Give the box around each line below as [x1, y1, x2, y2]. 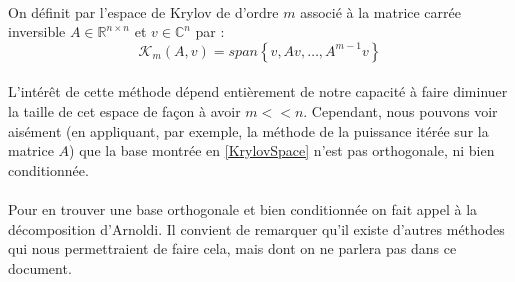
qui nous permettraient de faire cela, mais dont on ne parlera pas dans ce [8, 238, 457, 259]
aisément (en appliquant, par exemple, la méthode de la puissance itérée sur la [8, 120, 489, 141]
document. [8, 257, 72, 278]
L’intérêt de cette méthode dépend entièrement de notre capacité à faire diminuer [8, 81, 508, 102]
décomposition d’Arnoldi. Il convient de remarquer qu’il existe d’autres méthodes [8, 218, 505, 239]
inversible [8, 21, 66, 42]
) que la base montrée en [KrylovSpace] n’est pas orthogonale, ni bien [69, 140, 495, 161]
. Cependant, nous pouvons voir [303, 100, 498, 121]
